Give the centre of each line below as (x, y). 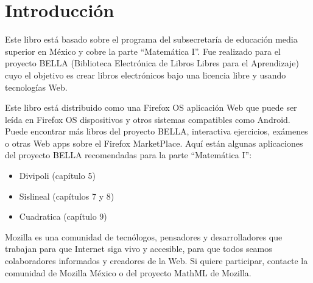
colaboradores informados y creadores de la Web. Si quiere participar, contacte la (156, 261)
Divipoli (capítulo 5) (57, 176)
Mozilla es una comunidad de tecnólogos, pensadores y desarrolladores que (144, 236)
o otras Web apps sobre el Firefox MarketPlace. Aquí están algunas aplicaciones (154, 143)
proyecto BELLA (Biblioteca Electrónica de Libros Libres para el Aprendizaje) (152, 63)
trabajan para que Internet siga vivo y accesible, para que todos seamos (139, 249)
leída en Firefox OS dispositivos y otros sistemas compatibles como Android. (148, 119)
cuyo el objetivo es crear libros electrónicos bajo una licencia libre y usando (146, 75)
